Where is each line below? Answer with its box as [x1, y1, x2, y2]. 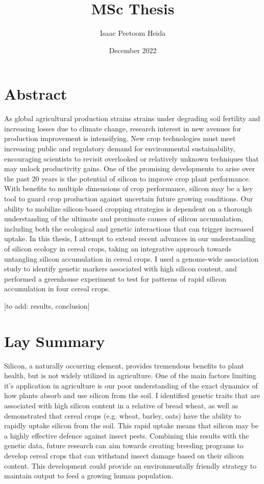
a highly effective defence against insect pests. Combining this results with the [4, 430, 249, 441]
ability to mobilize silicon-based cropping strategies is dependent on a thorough [4, 203, 252, 214]
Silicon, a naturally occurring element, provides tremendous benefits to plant [4, 360, 244, 371]
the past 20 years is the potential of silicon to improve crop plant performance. [4, 173, 251, 183]
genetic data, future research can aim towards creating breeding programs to [4, 440, 244, 451]
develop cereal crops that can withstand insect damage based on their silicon [4, 450, 244, 460]
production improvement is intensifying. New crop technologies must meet [4, 133, 236, 144]
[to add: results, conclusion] [4, 300, 90, 311]
